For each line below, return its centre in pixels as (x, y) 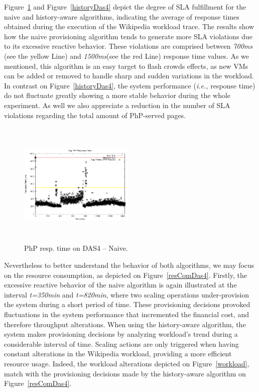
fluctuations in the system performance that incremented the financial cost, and (127, 314)
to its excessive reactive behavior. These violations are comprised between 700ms (128, 46)
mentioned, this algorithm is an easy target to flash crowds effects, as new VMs (126, 66)
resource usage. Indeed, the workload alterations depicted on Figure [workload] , (127, 364)
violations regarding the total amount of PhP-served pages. (95, 115)
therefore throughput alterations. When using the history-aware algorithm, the (125, 324)
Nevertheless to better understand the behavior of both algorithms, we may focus (129, 265)
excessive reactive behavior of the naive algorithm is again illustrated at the (120, 285)
